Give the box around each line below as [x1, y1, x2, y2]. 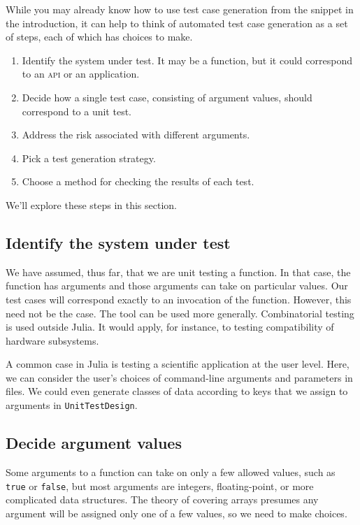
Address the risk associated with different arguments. [22, 127, 250, 142]
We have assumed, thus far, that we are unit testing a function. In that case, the [6, 264, 351, 279]
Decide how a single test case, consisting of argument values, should [22, 89, 312, 104]
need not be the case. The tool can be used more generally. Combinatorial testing [6, 305, 354, 320]
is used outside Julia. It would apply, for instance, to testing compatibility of [6, 319, 334, 334]
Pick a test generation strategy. [22, 150, 156, 165]
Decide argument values [6, 432, 182, 454]
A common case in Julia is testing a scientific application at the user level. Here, [6, 357, 350, 371]
